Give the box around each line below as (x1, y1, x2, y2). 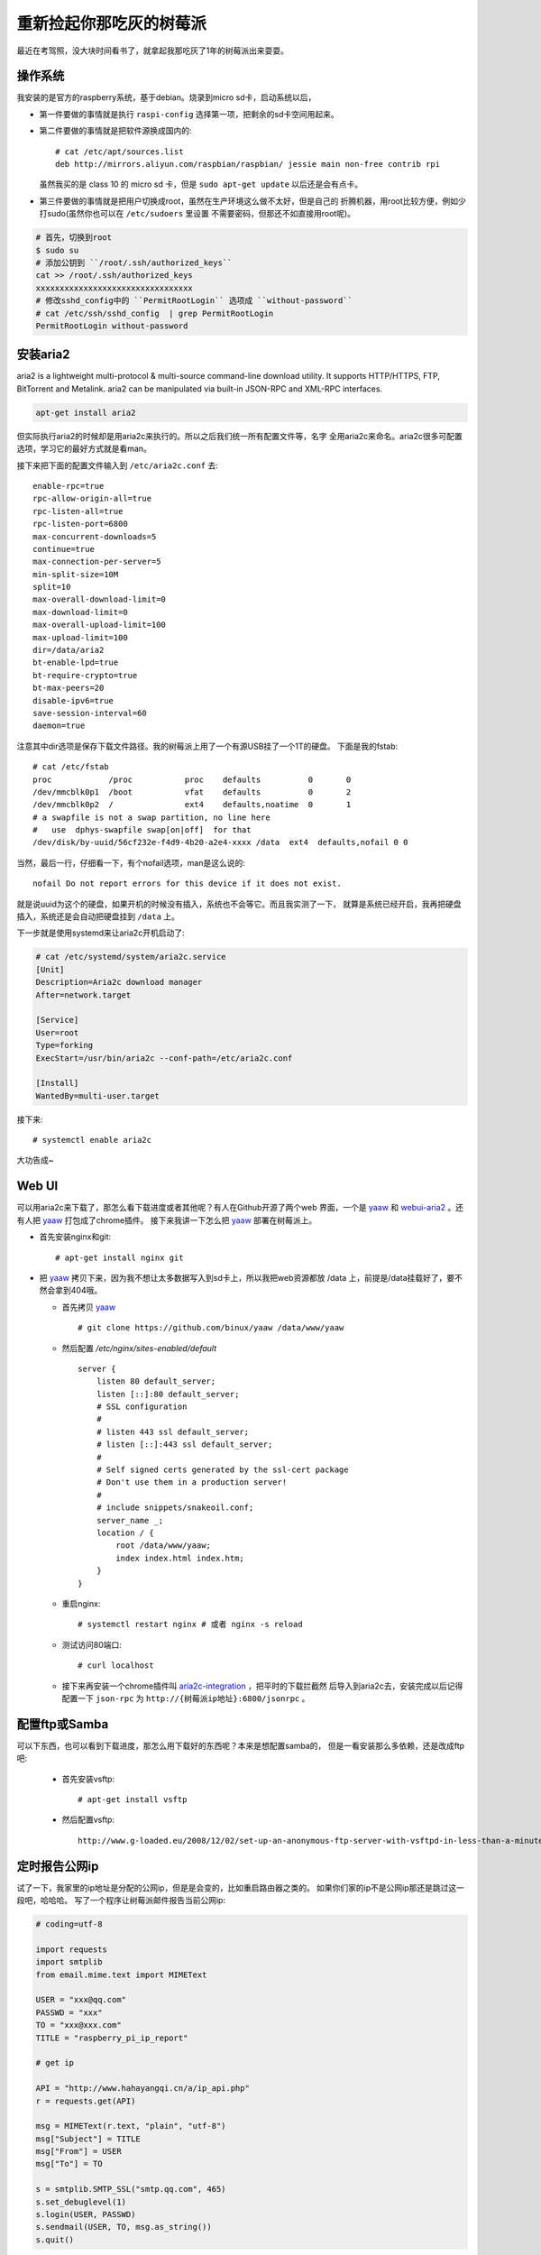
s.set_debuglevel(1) (35, 2196, 126, 2207)
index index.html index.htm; (115, 1552, 245, 1563)
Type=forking (35, 1040, 94, 1051)
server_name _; (96, 1515, 164, 1525)
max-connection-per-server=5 (32, 557, 161, 567)
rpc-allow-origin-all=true (32, 493, 152, 504)
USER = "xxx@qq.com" (35, 1994, 126, 2005)
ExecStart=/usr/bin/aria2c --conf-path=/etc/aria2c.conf (35, 1053, 293, 1063)
